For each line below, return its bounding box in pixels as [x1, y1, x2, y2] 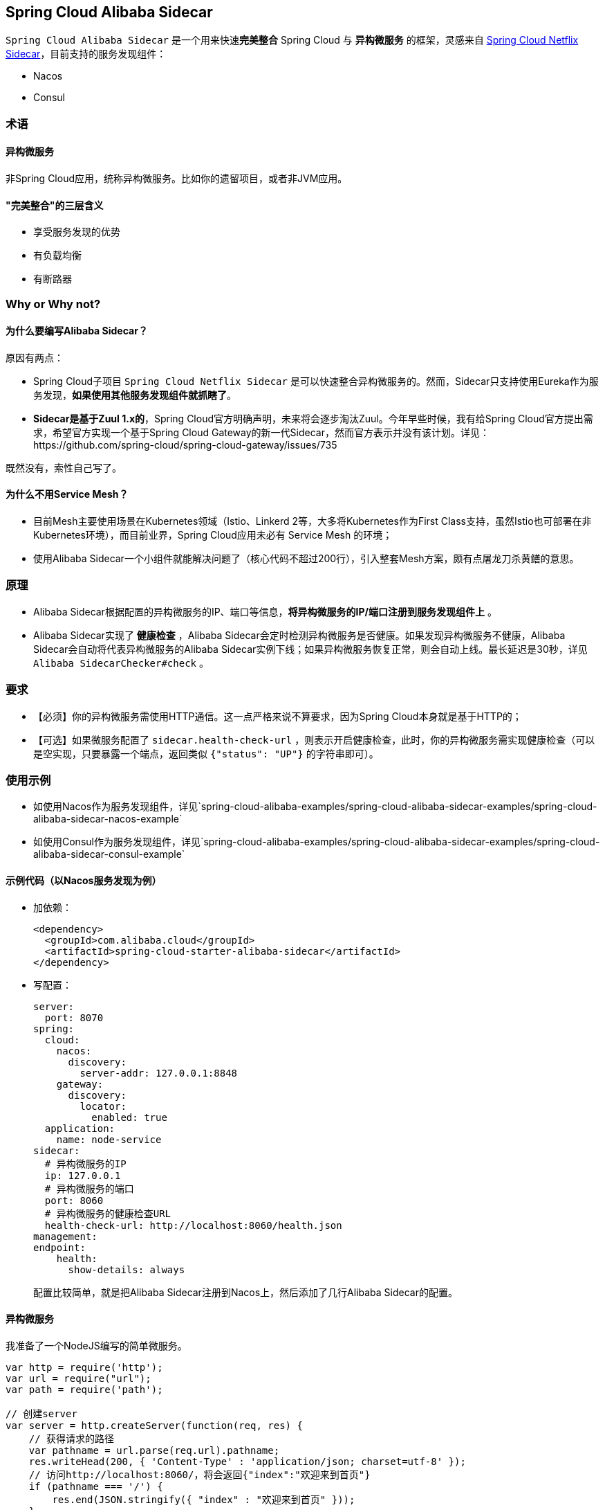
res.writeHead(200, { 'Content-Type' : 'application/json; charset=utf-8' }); [28, 1455, 466, 1467]
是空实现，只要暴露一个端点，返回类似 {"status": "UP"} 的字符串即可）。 [33, 747, 379, 760]
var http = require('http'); [6, 1361, 163, 1373]
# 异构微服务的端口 [44, 1183, 134, 1194]
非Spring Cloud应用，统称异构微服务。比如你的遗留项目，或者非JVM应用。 [6, 172, 348, 185]
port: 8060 [44, 1194, 104, 1206]
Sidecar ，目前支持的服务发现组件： [6, 48, 167, 60]
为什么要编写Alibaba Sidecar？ [6, 325, 148, 337]
